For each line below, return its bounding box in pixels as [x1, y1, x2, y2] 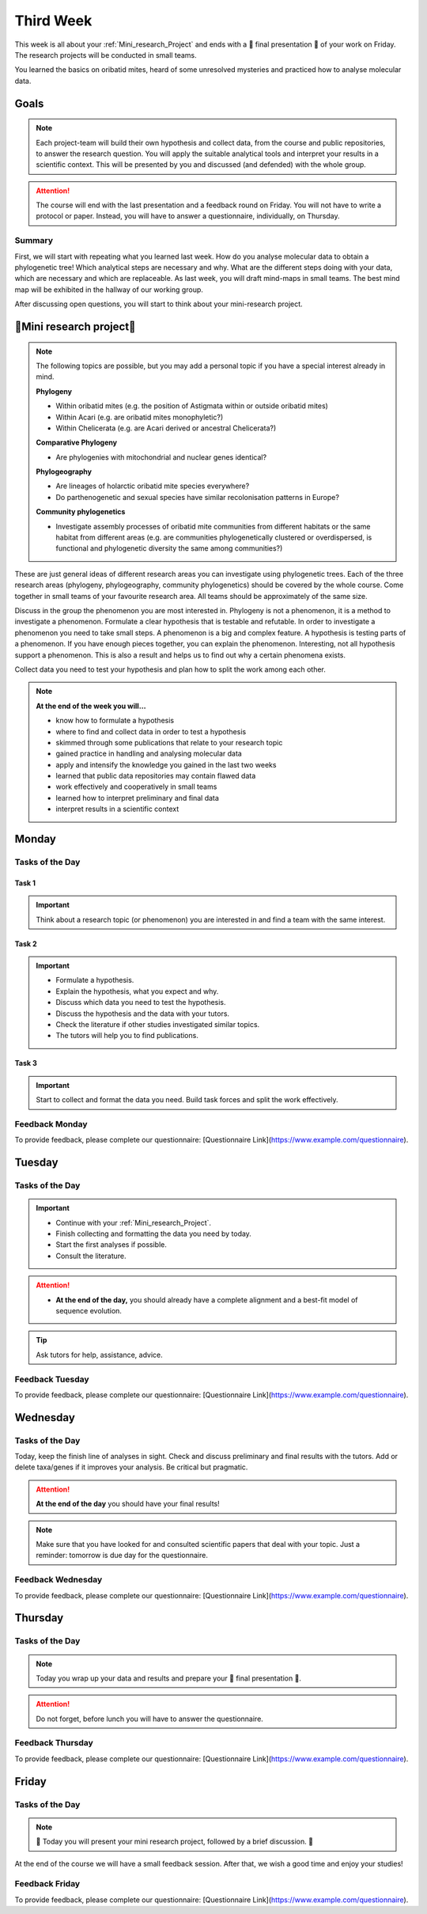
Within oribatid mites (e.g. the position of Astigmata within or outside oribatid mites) [55, 401, 328, 411]
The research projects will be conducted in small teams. [14, 50, 197, 59]
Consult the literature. [55, 1251, 127, 1260]
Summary [14, 235, 54, 246]
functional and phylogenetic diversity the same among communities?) [55, 544, 283, 553]
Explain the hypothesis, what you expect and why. [55, 986, 219, 996]
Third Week [14, 12, 93, 29]
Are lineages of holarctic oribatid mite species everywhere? [55, 481, 250, 491]
